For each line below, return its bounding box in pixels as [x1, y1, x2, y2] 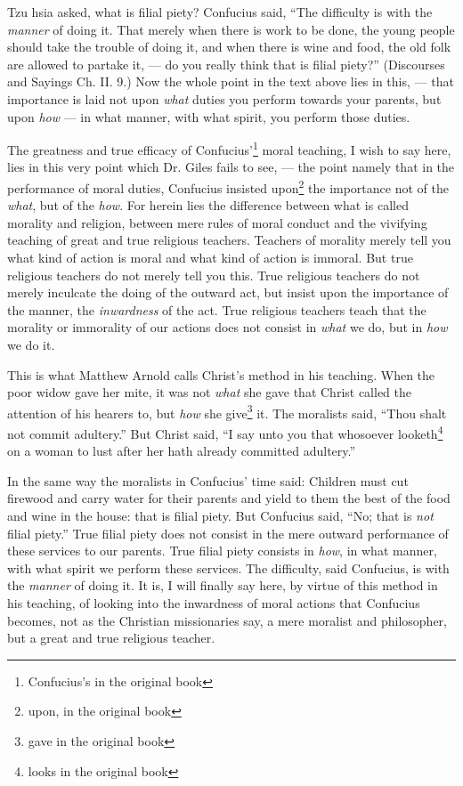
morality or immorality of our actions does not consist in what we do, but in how [7, 318, 448, 336]
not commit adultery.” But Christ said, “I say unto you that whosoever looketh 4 [7, 422, 443, 442]
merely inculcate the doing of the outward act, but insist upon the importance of [7, 283, 449, 302]
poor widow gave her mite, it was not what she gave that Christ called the [7, 383, 412, 401]
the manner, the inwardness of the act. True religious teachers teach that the [7, 300, 426, 319]
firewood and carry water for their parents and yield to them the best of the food [7, 489, 451, 507]
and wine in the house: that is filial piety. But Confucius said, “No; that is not [7, 506, 434, 525]
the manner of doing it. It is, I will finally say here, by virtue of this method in [7, 576, 438, 595]
